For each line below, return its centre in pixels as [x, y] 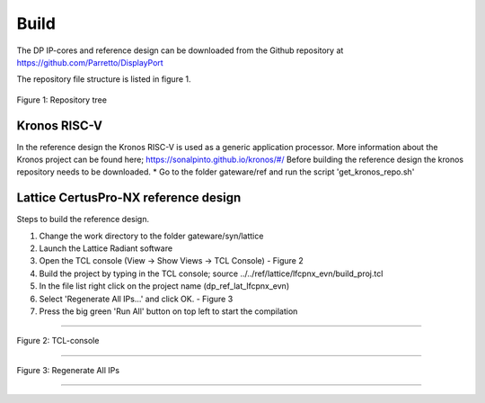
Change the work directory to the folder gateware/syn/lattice [151, 236]
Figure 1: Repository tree [62, 100]
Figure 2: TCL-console [58, 341]
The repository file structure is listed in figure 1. [104, 79]
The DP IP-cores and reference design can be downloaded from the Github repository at [180, 50]
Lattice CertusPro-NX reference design [129, 198]
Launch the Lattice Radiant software [106, 248]
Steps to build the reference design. [83, 219]
